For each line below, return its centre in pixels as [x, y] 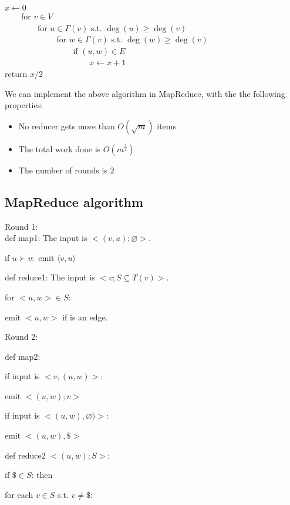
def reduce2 [25, 455]
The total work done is [60, 148]
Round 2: [21, 337]
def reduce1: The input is [50, 277]
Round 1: [21, 226]
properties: [24, 105]
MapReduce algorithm [74, 201]
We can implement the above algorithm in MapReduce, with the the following [145, 93]
